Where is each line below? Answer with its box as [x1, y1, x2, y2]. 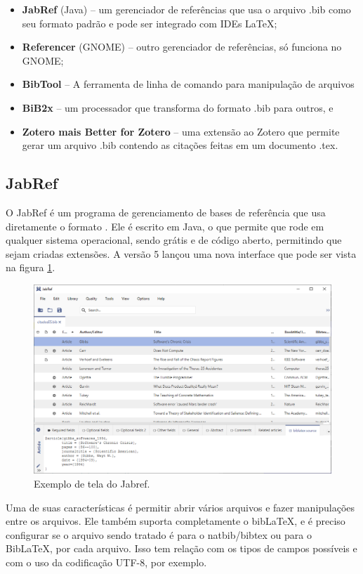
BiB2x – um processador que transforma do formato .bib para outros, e [22, 100, 334, 115]
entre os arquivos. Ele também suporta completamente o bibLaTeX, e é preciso [6, 514, 345, 528]
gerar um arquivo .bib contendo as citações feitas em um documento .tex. [22, 138, 338, 152]
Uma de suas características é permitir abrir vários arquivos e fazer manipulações [6, 500, 355, 514]
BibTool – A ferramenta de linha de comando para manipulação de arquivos [22, 77, 355, 91]
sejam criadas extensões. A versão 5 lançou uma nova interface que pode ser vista [6, 246, 357, 261]
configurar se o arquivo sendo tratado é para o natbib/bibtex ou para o [6, 527, 312, 542]
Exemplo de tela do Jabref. [34, 476, 150, 491]
